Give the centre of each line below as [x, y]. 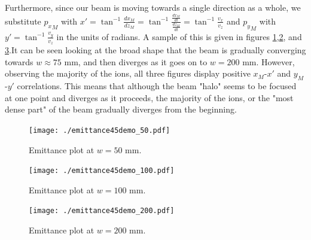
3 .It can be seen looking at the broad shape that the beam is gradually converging [155, 50]
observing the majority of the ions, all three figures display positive [128, 73]
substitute [23, 21]
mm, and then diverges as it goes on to [136, 61]
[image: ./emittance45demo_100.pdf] [102, 171]
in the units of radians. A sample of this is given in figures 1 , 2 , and [179, 36]
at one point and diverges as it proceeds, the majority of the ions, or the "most [149, 97]
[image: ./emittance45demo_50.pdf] [100, 130]
